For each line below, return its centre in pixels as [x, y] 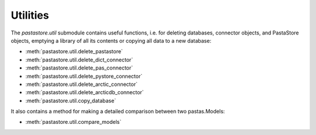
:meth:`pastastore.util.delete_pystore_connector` [84, 76]
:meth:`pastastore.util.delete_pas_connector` [79, 68]
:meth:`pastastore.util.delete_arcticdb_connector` [85, 92]
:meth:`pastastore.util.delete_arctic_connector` [81, 84]
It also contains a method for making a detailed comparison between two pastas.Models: [118, 112]
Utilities [30, 15]
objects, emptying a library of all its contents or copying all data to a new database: [111, 40]
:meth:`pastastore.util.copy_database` [71, 101]
